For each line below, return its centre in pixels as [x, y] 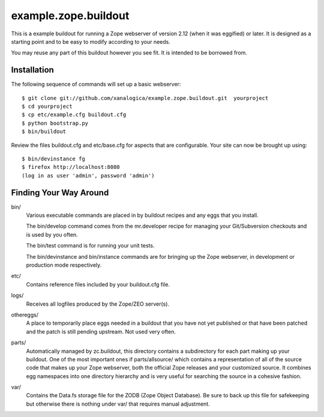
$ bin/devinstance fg [53, 158]
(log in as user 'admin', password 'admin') [88, 176]
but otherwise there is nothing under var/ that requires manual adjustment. [118, 404]
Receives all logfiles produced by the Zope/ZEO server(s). [98, 304]
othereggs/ [25, 315]
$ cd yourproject [47, 107]
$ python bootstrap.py [55, 123]
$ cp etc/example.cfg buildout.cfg [74, 115]
